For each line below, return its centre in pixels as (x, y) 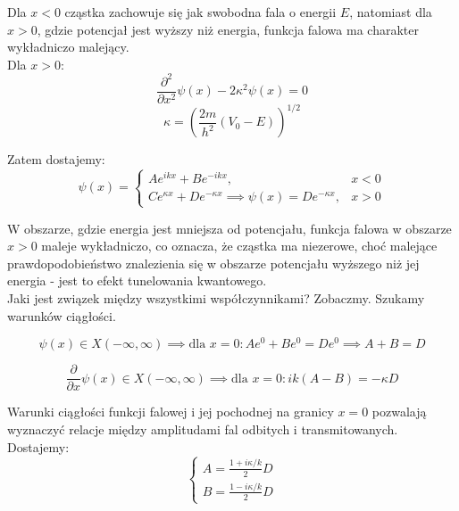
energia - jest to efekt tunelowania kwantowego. (137, 280)
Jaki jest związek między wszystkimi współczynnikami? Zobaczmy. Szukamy (216, 298)
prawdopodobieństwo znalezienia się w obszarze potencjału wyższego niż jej (213, 263)
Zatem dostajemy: (56, 159)
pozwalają (399, 412)
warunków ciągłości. (62, 315)
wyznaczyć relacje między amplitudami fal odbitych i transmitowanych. (203, 429)
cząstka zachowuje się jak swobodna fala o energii (200, 12)
